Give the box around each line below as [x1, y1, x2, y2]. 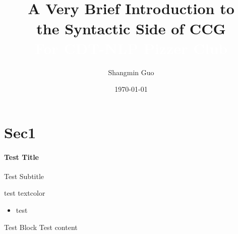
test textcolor [4, 188, 45, 198]
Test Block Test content [4, 221, 78, 232]
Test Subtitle [4, 170, 44, 181]
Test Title [4, 151, 39, 162]
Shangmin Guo [108, 67, 154, 77]
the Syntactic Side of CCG [36, 18, 226, 38]
